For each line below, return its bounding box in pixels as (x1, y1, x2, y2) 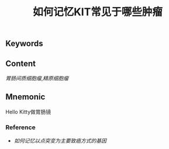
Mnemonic (5, 92, 46, 102)
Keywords (5, 39, 43, 48)
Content (5, 58, 36, 68)
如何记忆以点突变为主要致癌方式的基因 (13, 137, 106, 144)
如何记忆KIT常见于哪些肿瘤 (32, 5, 163, 19)
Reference (5, 123, 36, 131)
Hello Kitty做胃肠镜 (5, 108, 51, 115)
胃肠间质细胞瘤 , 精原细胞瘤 (5, 75, 69, 82)
